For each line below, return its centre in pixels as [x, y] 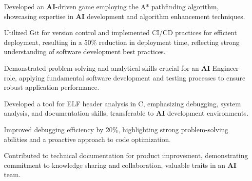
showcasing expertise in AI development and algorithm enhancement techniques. [125, 16]
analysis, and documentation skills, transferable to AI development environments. [126, 113]
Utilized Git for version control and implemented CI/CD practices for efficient [121, 32]
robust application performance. [52, 87]
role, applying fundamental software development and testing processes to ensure [125, 77]
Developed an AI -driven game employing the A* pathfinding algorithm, [111, 6]
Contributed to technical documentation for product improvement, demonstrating [126, 155]
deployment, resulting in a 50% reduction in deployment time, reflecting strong [122, 42]
